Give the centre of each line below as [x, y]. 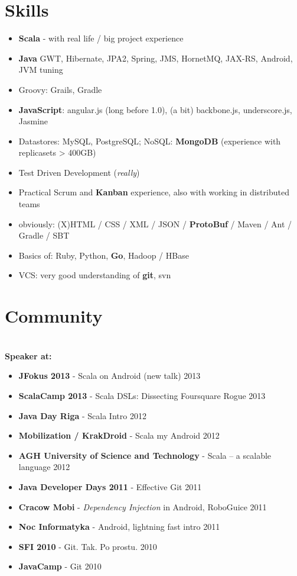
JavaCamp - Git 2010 [60, 566]
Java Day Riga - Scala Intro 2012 [82, 415]
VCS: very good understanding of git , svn [95, 275]
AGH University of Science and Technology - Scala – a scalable [145, 455]
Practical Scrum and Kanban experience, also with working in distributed [154, 192]
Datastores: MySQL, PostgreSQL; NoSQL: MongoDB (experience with [150, 141]
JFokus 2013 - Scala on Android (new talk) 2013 [110, 376]
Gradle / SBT [44, 235]
